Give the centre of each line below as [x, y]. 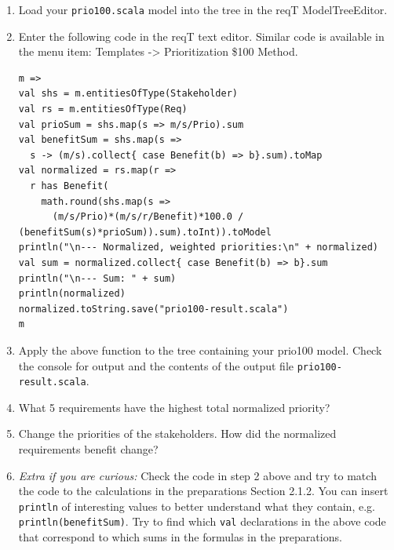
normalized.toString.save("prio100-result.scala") [153, 309]
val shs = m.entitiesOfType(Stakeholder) [128, 94]
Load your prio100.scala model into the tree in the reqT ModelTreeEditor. [203, 9]
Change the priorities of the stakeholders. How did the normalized [177, 433]
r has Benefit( [69, 186]
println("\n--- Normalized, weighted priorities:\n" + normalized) [198, 248]
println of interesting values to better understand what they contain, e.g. [197, 506]
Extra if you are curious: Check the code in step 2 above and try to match [197, 475]
